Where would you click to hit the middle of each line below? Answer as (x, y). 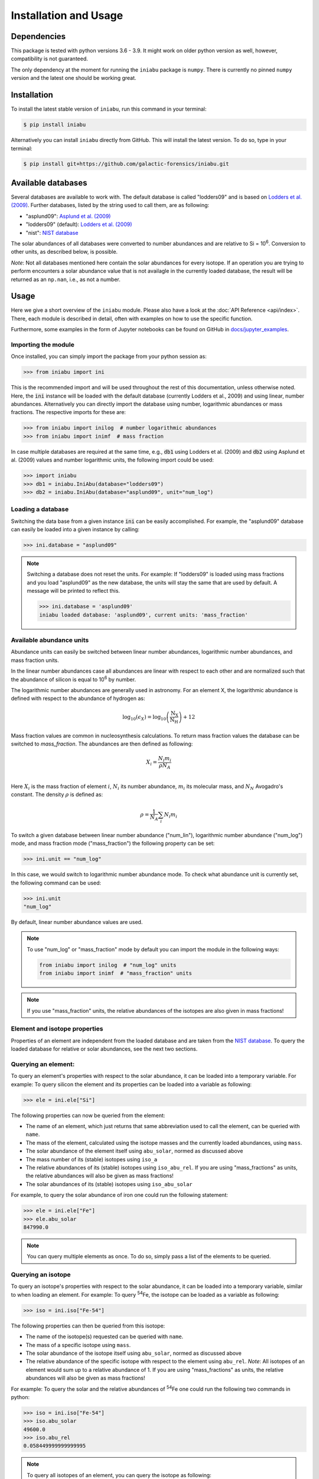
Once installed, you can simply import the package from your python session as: (109, 356)
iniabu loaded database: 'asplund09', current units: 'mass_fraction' (144, 615)
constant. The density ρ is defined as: (57, 795)
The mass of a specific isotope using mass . (78, 1345)
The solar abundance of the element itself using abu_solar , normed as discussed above (134, 1151)
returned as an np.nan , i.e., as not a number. (66, 279)
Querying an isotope (41, 1275)
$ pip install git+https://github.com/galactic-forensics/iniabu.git (126, 164)
